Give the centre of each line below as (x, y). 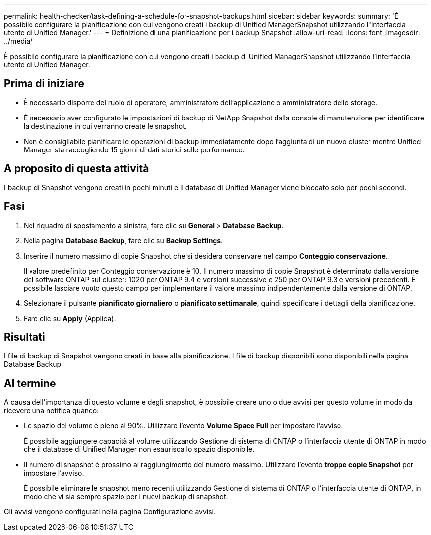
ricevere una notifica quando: (52, 411)
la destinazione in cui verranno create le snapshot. (105, 126)
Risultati (25, 337)
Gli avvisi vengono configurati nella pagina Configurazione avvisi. (110, 512)
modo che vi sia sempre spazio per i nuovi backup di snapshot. (126, 497)
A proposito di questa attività (77, 169)
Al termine (30, 383)
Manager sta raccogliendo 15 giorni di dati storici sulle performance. (134, 149)
